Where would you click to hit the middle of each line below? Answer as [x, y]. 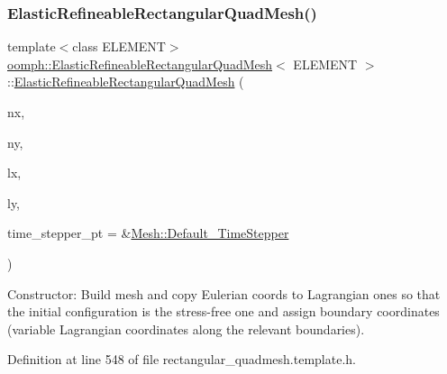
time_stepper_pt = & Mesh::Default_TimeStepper [148, 233]
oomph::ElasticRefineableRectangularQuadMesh [140, 64]
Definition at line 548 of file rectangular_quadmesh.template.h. [182, 359]
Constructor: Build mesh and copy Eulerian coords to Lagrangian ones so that [224, 293]
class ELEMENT [119, 46]
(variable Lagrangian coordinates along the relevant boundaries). [186, 328]
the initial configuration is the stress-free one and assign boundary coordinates [223, 311]
